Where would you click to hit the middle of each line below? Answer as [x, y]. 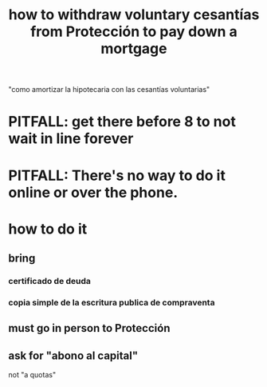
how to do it [48, 229]
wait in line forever [71, 139]
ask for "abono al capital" [73, 355]
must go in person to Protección [89, 328]
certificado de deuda [50, 281]
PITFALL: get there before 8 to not [122, 122]
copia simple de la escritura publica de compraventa [112, 302]
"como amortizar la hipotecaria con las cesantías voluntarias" [109, 90]
